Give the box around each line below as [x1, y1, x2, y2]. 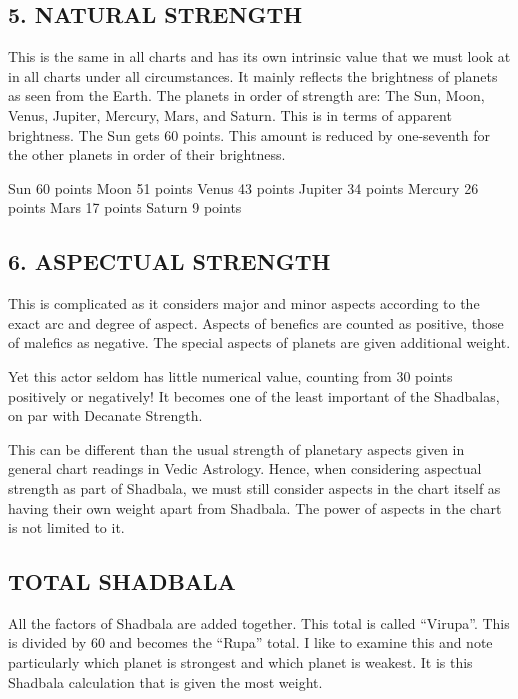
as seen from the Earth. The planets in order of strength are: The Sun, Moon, [8, 85, 485, 106]
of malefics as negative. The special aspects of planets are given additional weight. [8, 332, 511, 353]
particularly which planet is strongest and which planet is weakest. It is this [8, 652, 473, 673]
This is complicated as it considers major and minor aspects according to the [8, 293, 480, 314]
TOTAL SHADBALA [8, 566, 236, 597]
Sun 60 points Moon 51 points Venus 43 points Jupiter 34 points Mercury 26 [8, 177, 479, 198]
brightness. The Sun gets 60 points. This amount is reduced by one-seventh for [8, 124, 491, 145]
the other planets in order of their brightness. [8, 144, 286, 165]
